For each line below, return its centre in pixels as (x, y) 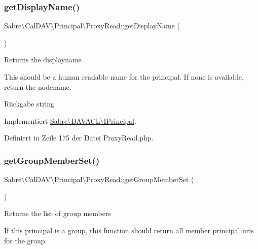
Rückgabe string (29, 104)
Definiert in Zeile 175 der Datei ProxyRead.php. (79, 138)
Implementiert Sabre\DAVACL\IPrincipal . (70, 120)
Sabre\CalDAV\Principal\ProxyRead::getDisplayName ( (92, 26)
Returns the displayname (43, 60)
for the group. (26, 240)
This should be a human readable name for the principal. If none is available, (124, 77)
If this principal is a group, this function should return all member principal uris (129, 230)
